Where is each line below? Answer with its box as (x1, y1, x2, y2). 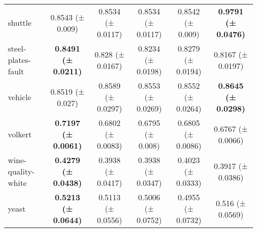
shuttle (8, 17, 32, 28)
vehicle (8, 91, 32, 103)
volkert (8, 128, 32, 140)
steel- (8, 43, 26, 54)
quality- (8, 166, 35, 177)
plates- (8, 54, 31, 65)
